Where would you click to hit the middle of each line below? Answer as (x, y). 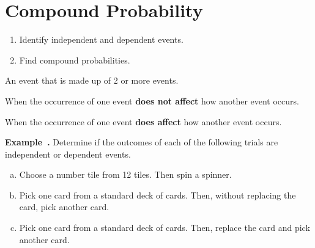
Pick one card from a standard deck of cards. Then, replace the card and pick (165, 228)
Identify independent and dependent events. (101, 39)
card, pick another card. (64, 207)
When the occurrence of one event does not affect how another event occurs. (152, 100)
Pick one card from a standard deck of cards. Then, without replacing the (157, 195)
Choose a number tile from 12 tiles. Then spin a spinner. (125, 174)
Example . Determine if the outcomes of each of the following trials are (142, 142)
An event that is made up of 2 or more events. (92, 80)
